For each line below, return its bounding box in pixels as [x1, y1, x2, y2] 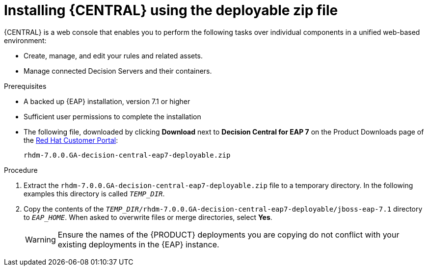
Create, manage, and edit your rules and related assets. [24, 51, 203, 60]
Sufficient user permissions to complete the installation [24, 112, 201, 121]
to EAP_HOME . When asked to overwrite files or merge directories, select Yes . [24, 213, 272, 221]
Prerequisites [4, 81, 47, 90]
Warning [25, 234, 56, 244]
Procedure [4, 165, 38, 174]
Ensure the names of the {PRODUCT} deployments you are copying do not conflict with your [57, 229, 400, 240]
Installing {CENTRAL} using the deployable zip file [4, 2, 338, 19]
